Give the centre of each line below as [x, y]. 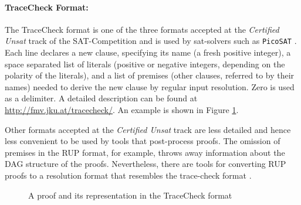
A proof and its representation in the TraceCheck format [130, 195]
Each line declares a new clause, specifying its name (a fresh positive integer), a [148, 52]
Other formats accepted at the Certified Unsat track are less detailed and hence [148, 129]
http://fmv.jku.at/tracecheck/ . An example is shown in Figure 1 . [122, 110]
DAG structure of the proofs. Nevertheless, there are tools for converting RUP [146, 164]
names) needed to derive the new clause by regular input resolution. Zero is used [150, 86]
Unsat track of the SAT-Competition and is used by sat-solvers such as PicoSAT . [151, 41]
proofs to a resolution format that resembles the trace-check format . [128, 175]
